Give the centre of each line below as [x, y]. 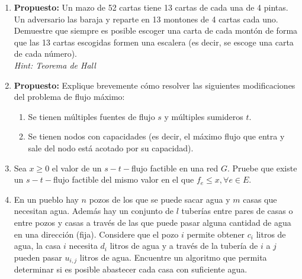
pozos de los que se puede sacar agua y [160, 199]
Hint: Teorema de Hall [55, 65]
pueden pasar [38, 257]
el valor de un [77, 168]
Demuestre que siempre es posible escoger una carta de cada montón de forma [156, 30]
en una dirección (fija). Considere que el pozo [96, 234]
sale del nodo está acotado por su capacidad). [111, 147]
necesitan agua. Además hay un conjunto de [94, 211]
